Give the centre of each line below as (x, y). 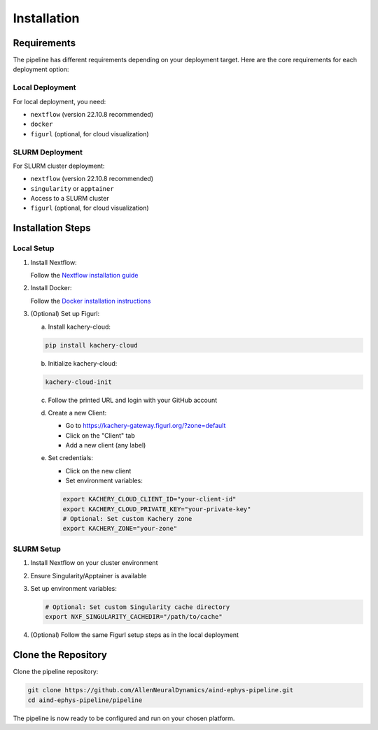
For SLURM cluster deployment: (59, 166)
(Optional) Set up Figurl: (65, 314)
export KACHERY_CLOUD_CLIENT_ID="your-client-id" (149, 499)
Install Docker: (51, 288)
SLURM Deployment (48, 152)
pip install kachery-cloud (91, 345)
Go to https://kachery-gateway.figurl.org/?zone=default (146, 426)
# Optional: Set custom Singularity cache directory (138, 607)
